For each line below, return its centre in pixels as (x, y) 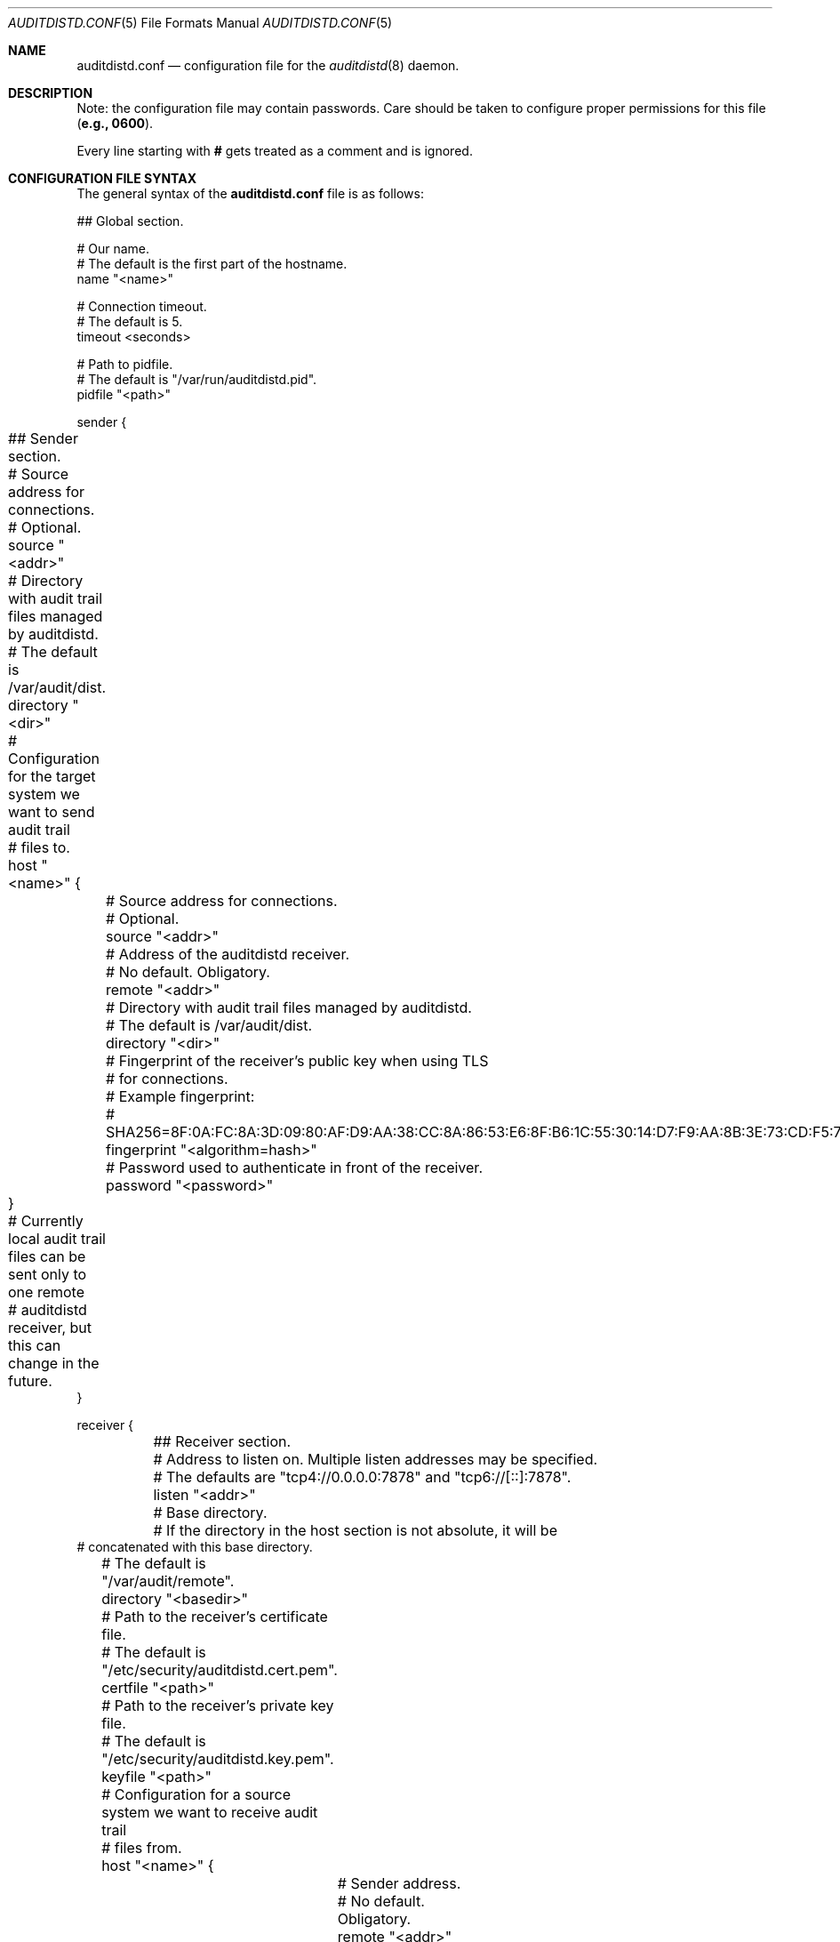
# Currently (46, 1221)
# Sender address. (399, 1883)
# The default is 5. (130, 321)
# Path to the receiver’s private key (218, 1705)
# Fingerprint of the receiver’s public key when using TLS (297, 1061)
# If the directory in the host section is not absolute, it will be (355, 1530)
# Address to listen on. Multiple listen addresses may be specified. (376, 1459)
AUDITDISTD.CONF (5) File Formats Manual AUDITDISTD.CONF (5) (200, 23)
